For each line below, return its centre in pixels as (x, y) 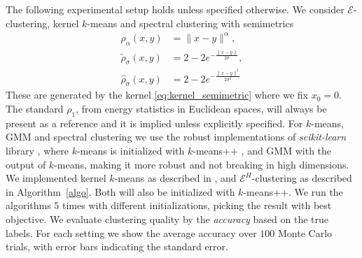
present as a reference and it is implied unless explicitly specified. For (154, 123)
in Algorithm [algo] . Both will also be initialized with (120, 191)
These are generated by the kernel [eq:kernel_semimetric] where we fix (157, 95)
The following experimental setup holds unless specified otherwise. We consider (175, 9)
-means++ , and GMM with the (262, 150)
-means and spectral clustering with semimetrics (190, 23)
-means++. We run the (293, 191)
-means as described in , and (175, 178)
